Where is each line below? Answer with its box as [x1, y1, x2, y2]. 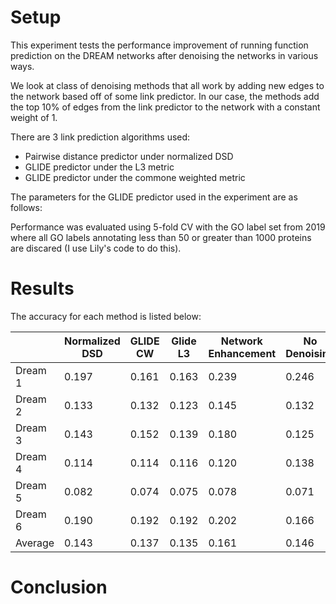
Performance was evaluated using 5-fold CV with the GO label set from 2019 [10, 221, 326, 233]
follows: [10, 201, 43, 213]
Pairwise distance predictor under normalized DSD [24, 150, 234, 162]
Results [10, 277, 75, 300]
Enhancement [208, 346, 277, 360]
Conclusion [10, 576, 108, 599]
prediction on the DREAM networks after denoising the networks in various [10, 49, 319, 61]
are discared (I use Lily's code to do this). [10, 242, 182, 254]
